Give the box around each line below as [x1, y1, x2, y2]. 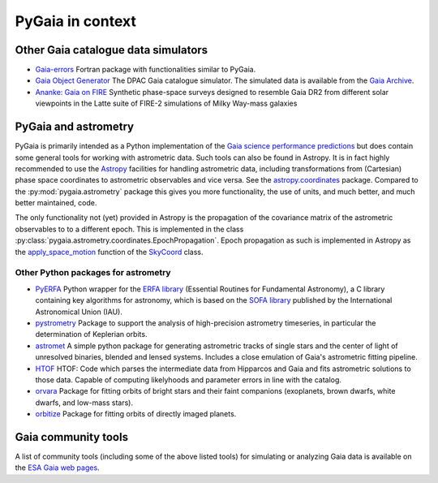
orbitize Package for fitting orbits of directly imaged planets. [35, 409, 237, 419]
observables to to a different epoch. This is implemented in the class [15, 224, 244, 234]
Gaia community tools [15, 430, 129, 444]
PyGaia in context [15, 12, 137, 30]
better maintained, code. [15, 198, 97, 208]
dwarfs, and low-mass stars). [35, 398, 134, 408]
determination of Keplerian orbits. [35, 330, 148, 339]
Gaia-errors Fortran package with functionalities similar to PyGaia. [35, 65, 256, 75]
